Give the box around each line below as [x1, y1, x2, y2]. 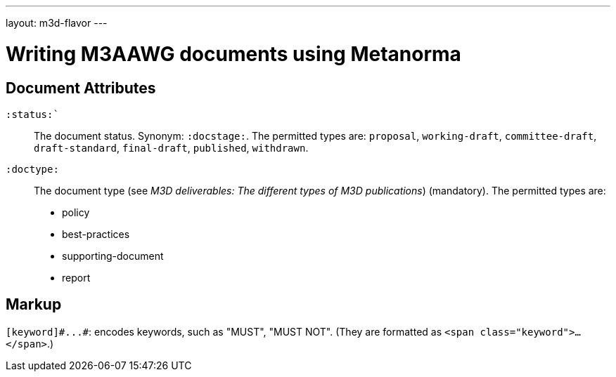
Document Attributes [6, 79, 156, 97]
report [62, 271, 91, 284]
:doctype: [6, 163, 59, 175]
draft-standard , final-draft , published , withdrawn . [34, 141, 309, 154]
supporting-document [62, 249, 164, 262]
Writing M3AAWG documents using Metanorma [6, 41, 461, 66]
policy [62, 206, 90, 218]
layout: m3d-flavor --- [6, 17, 108, 29]
